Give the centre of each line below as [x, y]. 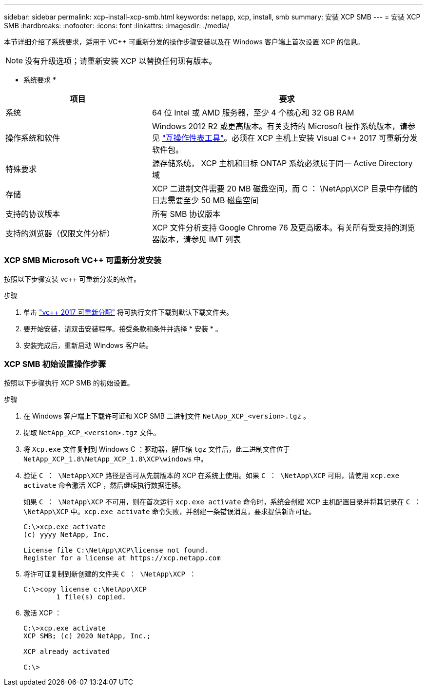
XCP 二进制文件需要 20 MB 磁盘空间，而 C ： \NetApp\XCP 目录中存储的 [285, 189]
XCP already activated [67, 651]
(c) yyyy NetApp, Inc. [67, 534]
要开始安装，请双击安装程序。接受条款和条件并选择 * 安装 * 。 [123, 328]
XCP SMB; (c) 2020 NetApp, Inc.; [87, 636]
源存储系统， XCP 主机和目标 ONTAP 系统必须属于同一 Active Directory [282, 163]
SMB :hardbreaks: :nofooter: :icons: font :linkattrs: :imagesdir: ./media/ [117, 26]
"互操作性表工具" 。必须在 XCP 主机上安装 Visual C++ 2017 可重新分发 [290, 138]
